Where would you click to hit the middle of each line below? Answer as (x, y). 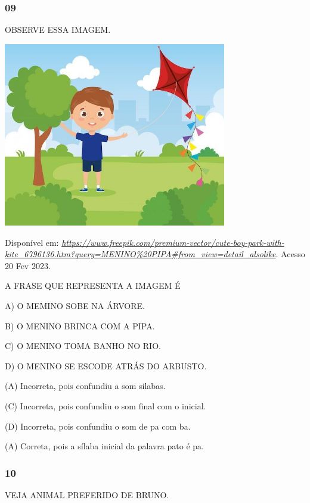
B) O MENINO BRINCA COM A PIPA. (80, 325)
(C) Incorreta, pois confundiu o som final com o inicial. (106, 405)
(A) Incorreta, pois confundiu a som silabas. (85, 386)
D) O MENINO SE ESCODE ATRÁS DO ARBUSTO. (106, 365)
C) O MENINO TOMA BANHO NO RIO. (83, 346)
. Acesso (290, 254)
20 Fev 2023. (28, 265)
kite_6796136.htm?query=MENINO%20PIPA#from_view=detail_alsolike (140, 254)
